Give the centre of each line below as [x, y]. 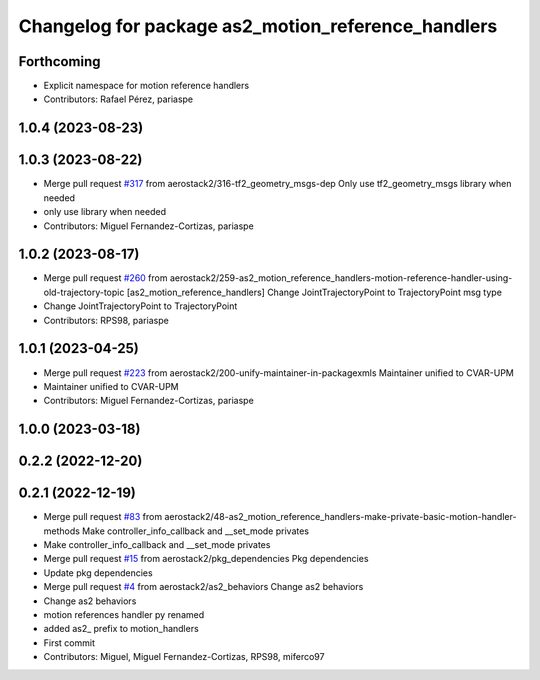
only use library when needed [105, 212]
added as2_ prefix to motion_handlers [121, 629]
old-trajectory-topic [84, 292]
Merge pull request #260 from [105, 278]
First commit [69, 642]
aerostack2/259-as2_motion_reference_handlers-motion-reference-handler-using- [341, 278]
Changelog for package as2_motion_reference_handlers [258, 26]
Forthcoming [59, 61]
